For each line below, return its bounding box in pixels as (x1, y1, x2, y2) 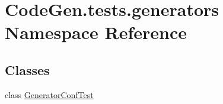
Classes (5, 60, 50, 79)
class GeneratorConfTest (5, 88, 94, 100)
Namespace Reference (5, 20, 187, 44)
